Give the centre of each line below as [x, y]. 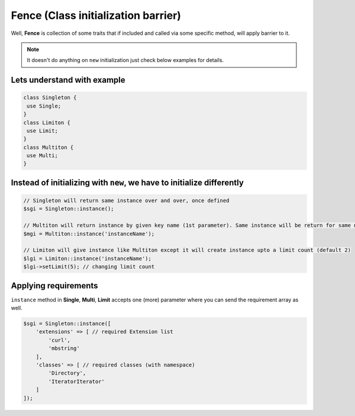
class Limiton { [47, 122]
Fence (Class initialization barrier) [96, 15]
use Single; [44, 106]
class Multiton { [49, 147]
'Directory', [67, 373]
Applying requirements [54, 286]
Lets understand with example [68, 80]
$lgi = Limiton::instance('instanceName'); [88, 258]
